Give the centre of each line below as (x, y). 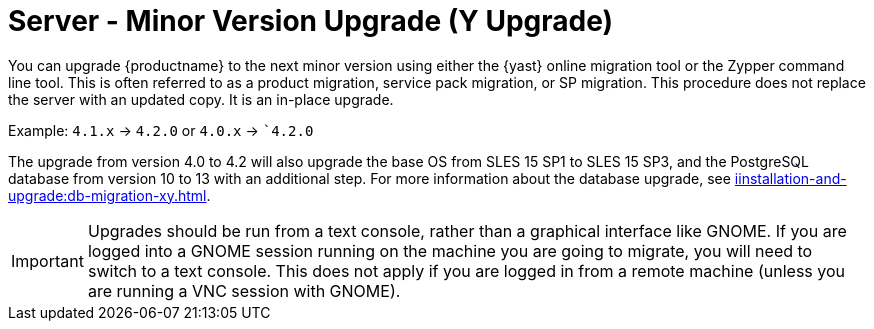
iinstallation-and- (790, 178)
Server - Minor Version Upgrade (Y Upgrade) (311, 21)
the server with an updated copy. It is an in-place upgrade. (201, 99)
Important (47, 260)
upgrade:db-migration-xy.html (107, 195)
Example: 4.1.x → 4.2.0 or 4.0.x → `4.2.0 (161, 130)
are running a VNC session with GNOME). (244, 290)
